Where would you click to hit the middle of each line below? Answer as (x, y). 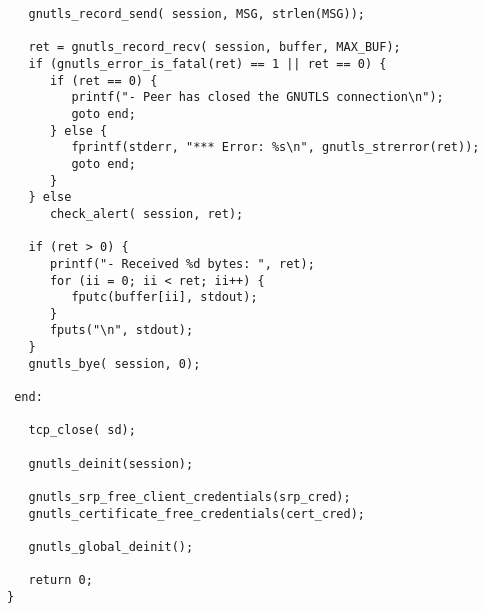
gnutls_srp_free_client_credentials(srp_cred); (189, 497)
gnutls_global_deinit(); (111, 547)
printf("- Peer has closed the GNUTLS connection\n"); (257, 97)
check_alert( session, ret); (146, 213)
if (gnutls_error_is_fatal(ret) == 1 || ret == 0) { (207, 63)
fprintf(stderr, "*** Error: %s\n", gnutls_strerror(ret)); (275, 147)
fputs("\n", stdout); (121, 330)
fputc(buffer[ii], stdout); (164, 297)
